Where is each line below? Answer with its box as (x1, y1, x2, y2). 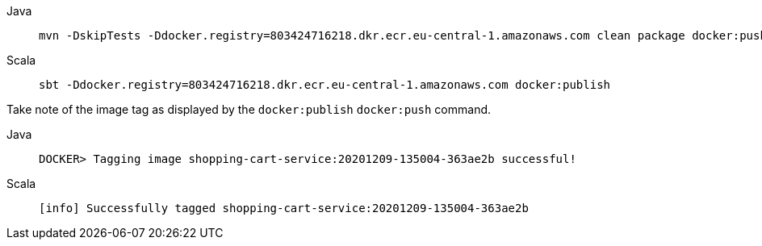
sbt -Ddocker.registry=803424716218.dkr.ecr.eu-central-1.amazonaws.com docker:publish (39, 78, 611, 91)
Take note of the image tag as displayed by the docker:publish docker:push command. (6, 102, 492, 116)
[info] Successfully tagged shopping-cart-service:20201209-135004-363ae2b (39, 202, 529, 215)
